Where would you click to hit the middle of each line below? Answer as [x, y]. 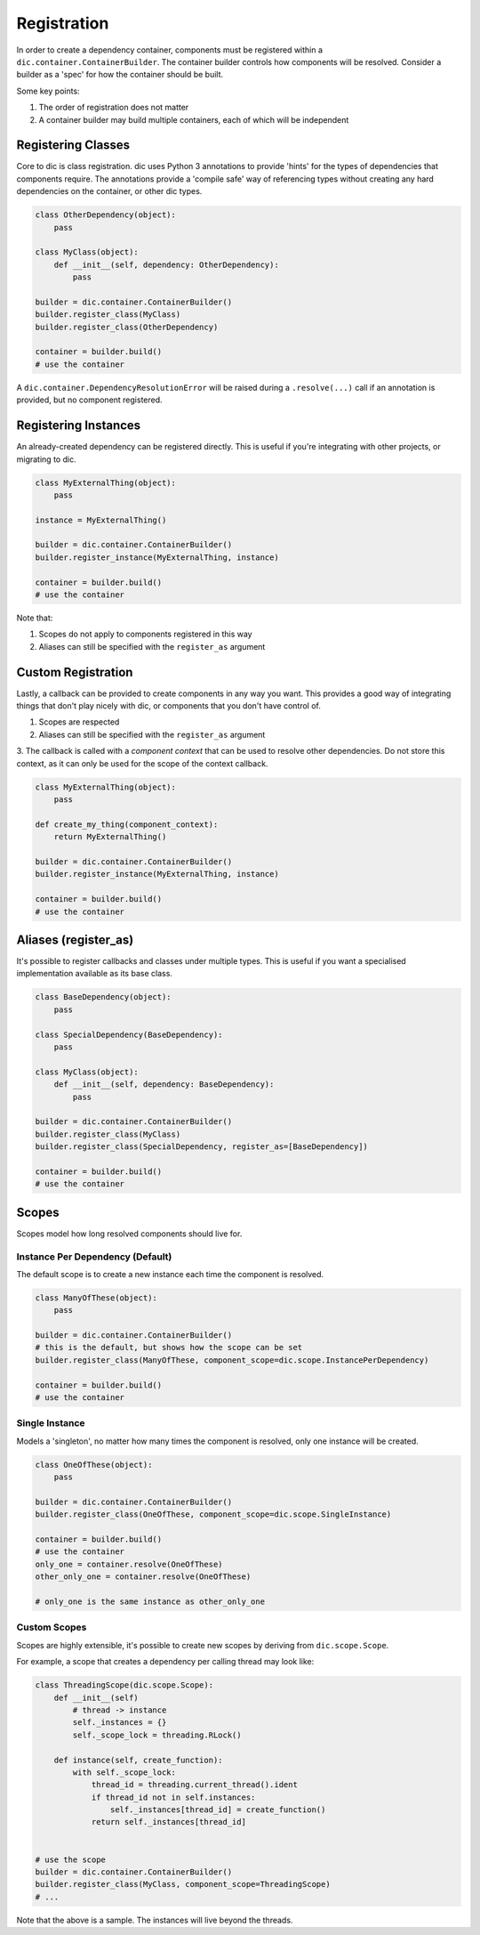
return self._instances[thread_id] [168, 1822]
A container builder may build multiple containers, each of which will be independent [194, 119]
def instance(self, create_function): [138, 1760]
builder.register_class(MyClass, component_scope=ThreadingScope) [183, 1884]
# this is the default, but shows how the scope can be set [169, 1348]
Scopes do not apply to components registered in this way [145, 634]
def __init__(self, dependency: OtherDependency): [166, 264]
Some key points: [48, 91]
